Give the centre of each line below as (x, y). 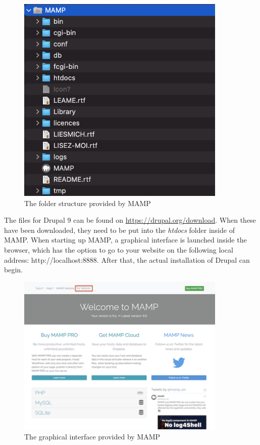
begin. (13, 270)
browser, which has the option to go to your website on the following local (119, 250)
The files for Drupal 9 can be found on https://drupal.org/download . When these (130, 220)
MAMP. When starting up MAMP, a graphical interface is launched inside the (125, 240)
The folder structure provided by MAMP (88, 203)
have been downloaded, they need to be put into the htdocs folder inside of (119, 230)
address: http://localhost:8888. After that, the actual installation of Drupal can (127, 259)
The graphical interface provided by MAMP (92, 436)
